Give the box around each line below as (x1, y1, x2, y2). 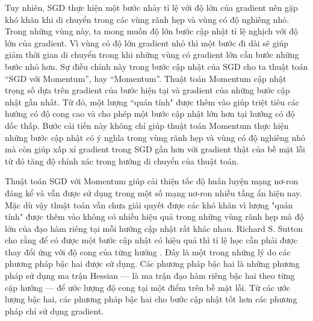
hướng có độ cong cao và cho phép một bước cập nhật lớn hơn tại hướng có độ (5, 107, 295, 120)
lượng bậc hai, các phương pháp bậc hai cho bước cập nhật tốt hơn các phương (5, 293, 297, 305)
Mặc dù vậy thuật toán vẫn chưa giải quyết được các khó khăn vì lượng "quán (5, 198, 293, 211)
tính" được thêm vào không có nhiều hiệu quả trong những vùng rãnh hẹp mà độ (5, 210, 304, 223)
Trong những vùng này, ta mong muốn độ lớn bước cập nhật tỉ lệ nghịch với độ (5, 25, 298, 37)
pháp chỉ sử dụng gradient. (5, 304, 104, 317)
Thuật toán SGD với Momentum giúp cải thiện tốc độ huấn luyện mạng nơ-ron (5, 175, 299, 187)
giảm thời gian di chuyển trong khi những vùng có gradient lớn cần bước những (5, 48, 299, 61)
